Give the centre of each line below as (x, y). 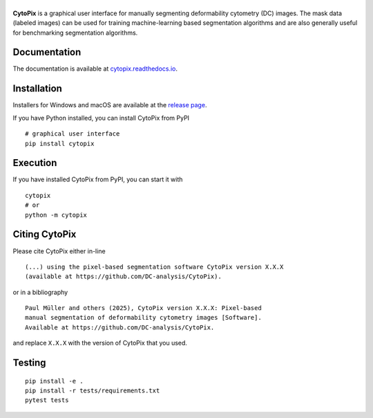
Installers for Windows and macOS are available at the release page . (110, 105)
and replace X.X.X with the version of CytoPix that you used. (100, 343)
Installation (37, 89)
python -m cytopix (56, 215)
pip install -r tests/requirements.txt (93, 391)
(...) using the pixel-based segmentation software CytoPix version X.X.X (154, 267)
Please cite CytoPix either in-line (59, 251)
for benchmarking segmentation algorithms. (75, 33)
